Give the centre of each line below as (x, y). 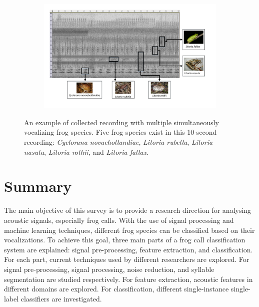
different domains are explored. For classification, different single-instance (116, 289)
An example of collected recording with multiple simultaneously (121, 122)
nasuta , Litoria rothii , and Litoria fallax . (86, 151)
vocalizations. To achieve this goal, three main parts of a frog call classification (125, 240)
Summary (38, 186)
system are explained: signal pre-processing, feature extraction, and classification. (128, 249)
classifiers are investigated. (61, 298)
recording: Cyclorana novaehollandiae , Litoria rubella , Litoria (118, 142)
